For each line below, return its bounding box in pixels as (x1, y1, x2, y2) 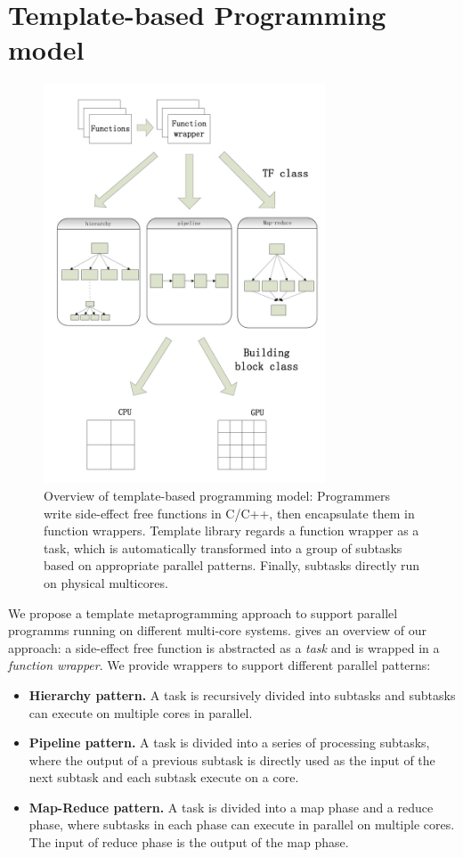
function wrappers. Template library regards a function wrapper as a (44, 521, 419, 540)
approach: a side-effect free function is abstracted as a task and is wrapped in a (8, 638, 440, 657)
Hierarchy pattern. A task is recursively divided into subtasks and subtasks (28, 685, 456, 704)
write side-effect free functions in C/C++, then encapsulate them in (44, 503, 415, 522)
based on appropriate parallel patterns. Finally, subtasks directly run (44, 556, 420, 575)
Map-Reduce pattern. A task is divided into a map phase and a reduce (28, 797, 434, 816)
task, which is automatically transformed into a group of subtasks (44, 538, 402, 557)
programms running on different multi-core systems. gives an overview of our (8, 621, 427, 640)
